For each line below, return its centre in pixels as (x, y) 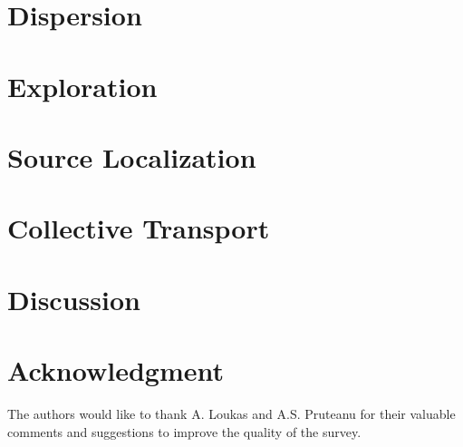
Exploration (82, 86)
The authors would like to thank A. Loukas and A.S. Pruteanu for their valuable (231, 413)
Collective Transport (139, 228)
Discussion (74, 299)
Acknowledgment (116, 370)
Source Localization (132, 156)
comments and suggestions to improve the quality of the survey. (184, 431)
